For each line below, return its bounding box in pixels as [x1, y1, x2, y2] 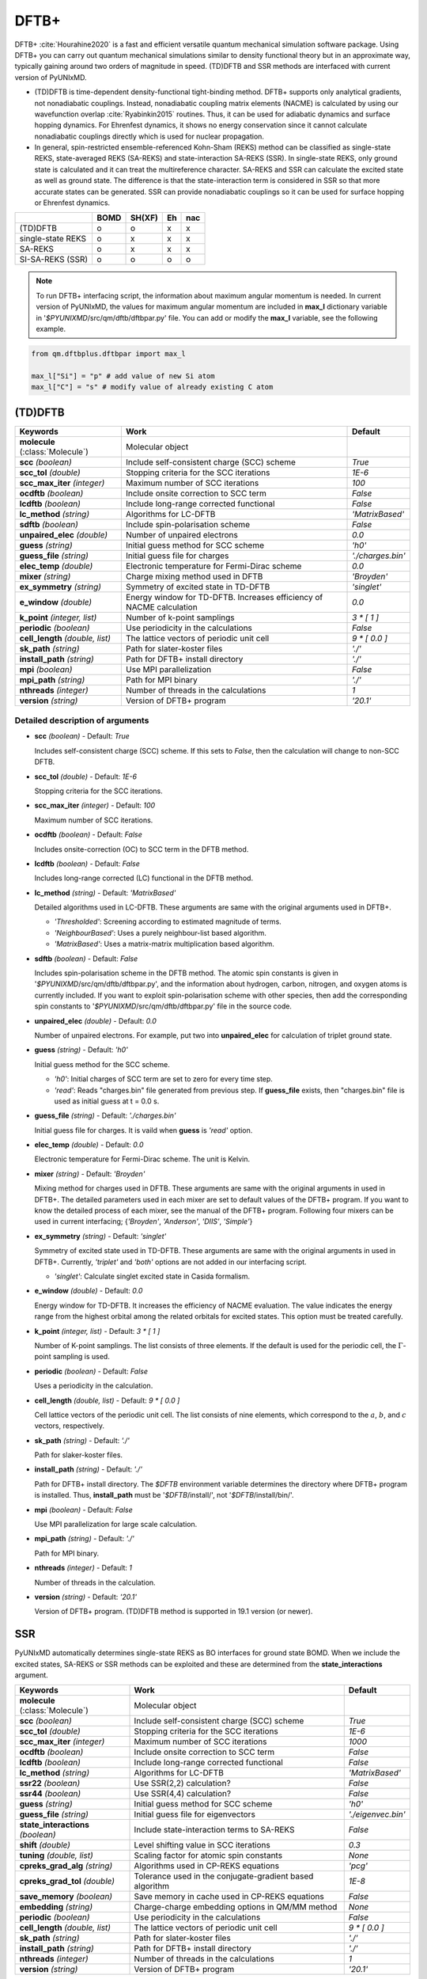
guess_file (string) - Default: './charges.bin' [34, 1111, 177, 1120]
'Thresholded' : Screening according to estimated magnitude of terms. [54, 917, 282, 926]
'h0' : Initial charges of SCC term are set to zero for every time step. [54, 1074, 273, 1084]
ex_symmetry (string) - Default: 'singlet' [34, 1231, 167, 1240]
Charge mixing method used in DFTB [125, 571, 263, 582]
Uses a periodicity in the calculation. [34, 1381, 153, 1391]
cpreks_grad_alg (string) [19, 1860, 113, 1871]
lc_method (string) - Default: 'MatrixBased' [34, 887, 176, 898]
